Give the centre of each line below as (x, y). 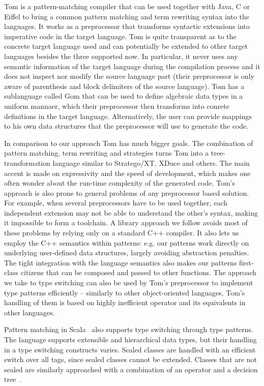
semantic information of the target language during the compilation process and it (132, 66)
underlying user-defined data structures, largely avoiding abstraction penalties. (127, 253)
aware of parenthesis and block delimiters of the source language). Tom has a (124, 86)
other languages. (30, 312)
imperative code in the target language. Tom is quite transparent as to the (120, 36)
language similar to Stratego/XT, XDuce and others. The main (151, 162)
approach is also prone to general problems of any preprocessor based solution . (127, 192)
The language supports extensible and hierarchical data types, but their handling (130, 339)
